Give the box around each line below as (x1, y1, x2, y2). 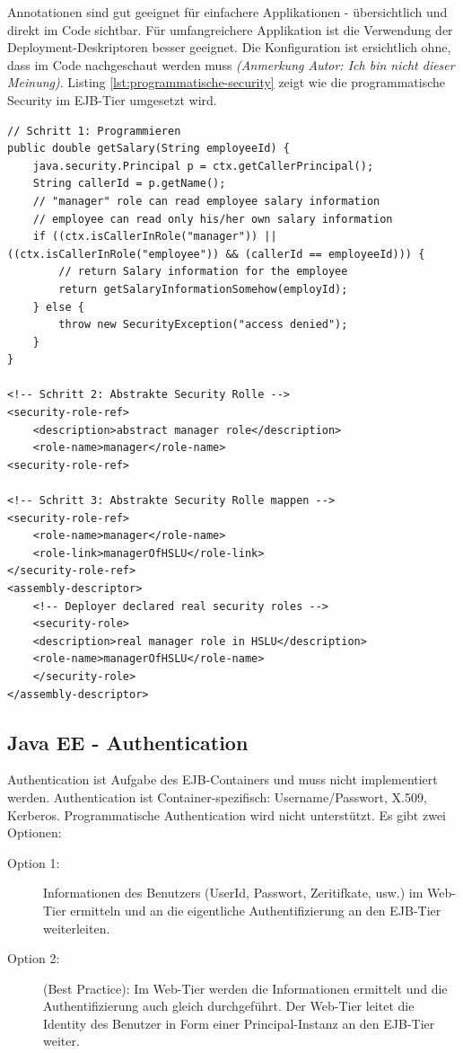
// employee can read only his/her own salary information (32, 212, 393, 226)
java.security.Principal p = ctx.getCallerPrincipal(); (32, 159, 374, 173)
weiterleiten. (43, 918, 110, 937)
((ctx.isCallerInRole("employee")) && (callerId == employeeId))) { (7, 247, 425, 261)
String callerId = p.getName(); (32, 177, 226, 190)
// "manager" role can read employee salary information (32, 194, 380, 208)
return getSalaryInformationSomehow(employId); (58, 282, 348, 296)
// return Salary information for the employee (58, 265, 348, 279)
